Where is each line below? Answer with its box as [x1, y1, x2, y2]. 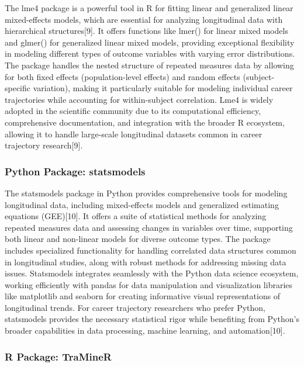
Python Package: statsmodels [5, 164, 146, 178]
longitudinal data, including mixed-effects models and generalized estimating [5, 198, 279, 210]
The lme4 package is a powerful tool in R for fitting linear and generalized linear [5, 2, 293, 13]
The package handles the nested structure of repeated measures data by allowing [5, 58, 294, 71]
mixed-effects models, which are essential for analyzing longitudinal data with [5, 13, 283, 25]
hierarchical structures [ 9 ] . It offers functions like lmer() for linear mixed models [5, 25, 288, 37]
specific [5, 82, 31, 94]
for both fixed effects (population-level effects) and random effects [5, 70, 240, 82]
